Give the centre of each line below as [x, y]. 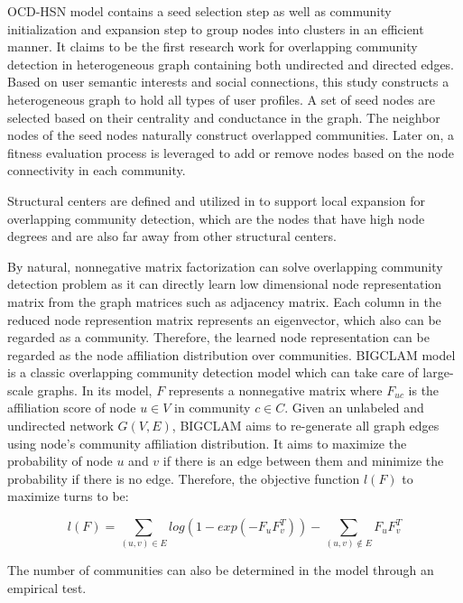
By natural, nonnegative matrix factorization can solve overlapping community [225, 266]
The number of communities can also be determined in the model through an [221, 570]
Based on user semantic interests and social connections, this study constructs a [228, 82]
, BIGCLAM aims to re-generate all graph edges [306, 426]
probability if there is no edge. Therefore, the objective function [184, 478]
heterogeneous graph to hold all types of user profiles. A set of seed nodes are [221, 99]
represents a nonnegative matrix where [275, 390]
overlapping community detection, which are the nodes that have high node [216, 218]
